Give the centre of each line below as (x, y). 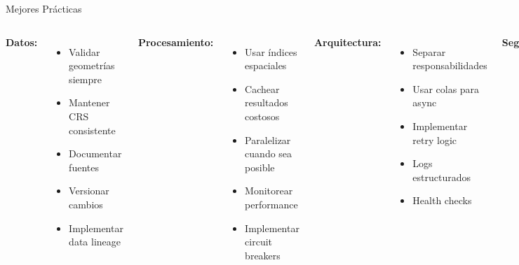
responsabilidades (450, 65)
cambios (86, 204)
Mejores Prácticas (44, 8)
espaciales (266, 65)
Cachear (262, 88)
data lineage (95, 242)
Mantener (89, 102)
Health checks (442, 200)
